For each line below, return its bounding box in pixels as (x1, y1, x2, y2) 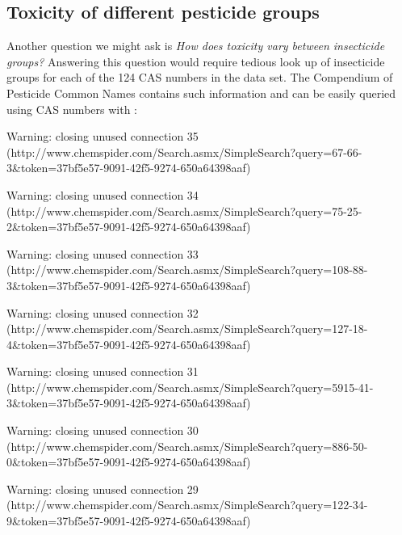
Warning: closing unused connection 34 (6, 186, 199, 203)
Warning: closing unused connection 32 (6, 304, 199, 321)
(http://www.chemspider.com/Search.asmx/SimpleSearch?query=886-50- (6, 437, 368, 454)
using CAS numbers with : (6, 100, 137, 117)
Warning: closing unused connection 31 (6, 363, 199, 380)
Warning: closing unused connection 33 (6, 245, 199, 262)
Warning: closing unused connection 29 (6, 480, 199, 497)
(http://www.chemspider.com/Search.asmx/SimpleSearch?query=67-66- (6, 143, 362, 160)
